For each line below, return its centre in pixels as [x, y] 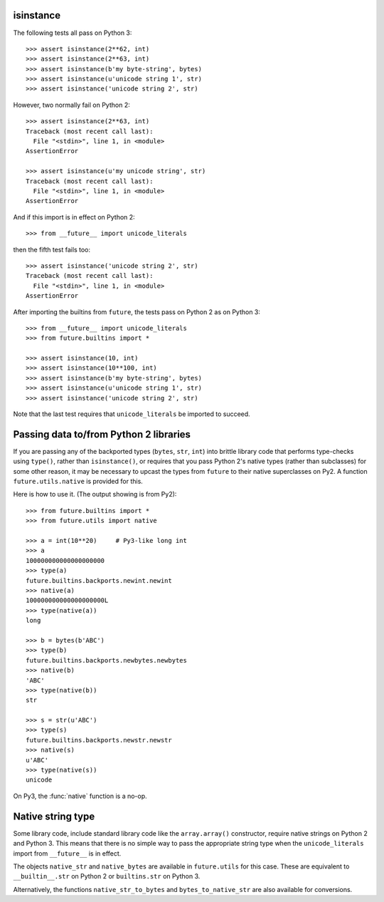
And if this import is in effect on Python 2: [74, 217]
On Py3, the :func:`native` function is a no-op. [80, 796]
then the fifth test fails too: [52, 249]
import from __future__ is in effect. [67, 853]
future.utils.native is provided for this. [78, 482]
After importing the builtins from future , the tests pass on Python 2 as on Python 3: [137, 312]
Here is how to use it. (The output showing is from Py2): [95, 494]
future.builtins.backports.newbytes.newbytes [107, 660]
